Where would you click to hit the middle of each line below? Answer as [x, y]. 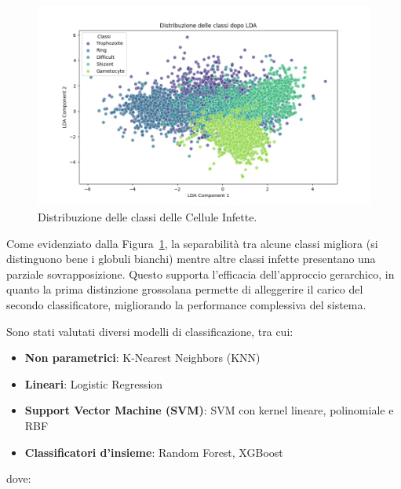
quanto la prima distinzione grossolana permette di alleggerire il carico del [185, 289]
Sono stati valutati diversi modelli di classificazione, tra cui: [150, 331]
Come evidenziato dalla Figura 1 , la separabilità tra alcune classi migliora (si [192, 243]
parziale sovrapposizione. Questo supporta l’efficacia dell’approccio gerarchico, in [200, 274]
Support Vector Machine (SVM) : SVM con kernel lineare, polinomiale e [209, 410]
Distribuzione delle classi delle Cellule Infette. [148, 216]
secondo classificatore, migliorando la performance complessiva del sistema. [186, 304]
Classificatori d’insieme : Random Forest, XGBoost [154, 452]
